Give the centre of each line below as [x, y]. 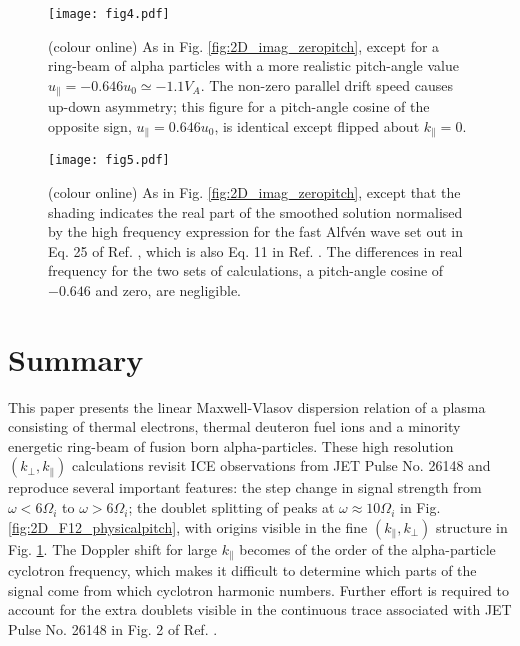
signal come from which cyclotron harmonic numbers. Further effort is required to [258, 589]
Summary [76, 358]
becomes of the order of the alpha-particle [367, 548]
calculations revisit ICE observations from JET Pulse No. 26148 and [281, 465]
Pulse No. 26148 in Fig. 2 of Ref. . [113, 628]
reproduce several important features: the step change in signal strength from [245, 487]
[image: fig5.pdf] [109, 160]
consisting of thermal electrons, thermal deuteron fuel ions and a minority [234, 426]
